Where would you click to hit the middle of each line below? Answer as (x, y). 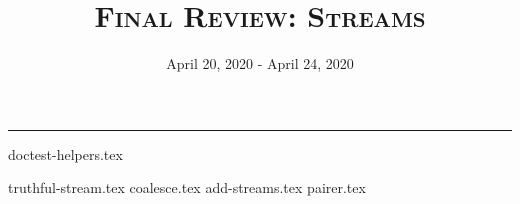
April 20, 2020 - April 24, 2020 (260, 63)
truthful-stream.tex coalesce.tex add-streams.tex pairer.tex (187, 187)
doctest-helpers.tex (65, 153)
